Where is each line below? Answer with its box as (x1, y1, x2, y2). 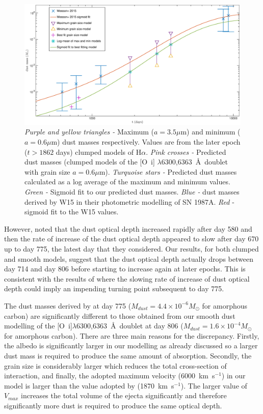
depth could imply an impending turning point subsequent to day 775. (4, 283, 224, 294)
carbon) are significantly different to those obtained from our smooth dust (4, 310, 235, 321)
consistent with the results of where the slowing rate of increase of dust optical (4, 273, 250, 284)
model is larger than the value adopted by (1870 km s (4, 380, 174, 391)
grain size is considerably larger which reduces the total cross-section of (4, 360, 227, 371)
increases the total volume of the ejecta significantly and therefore (21, 390, 227, 401)
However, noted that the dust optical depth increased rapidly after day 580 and (4, 223, 252, 234)
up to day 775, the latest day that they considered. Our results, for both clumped (4, 243, 259, 254)
